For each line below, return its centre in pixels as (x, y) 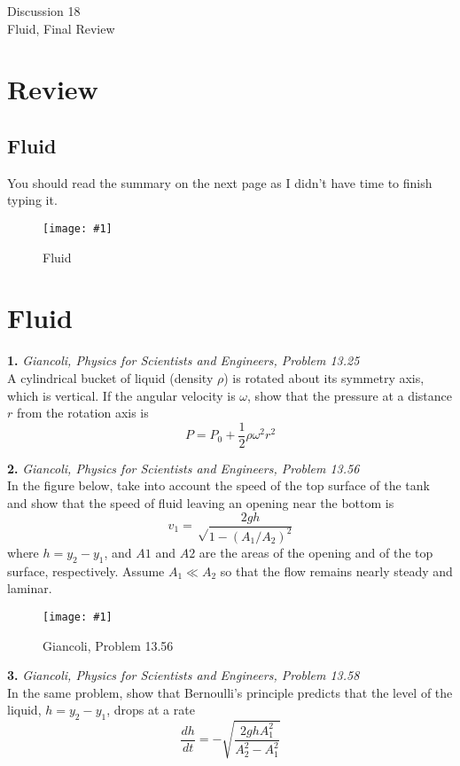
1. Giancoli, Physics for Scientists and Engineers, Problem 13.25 (183, 360)
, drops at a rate (151, 710)
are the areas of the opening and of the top (316, 552)
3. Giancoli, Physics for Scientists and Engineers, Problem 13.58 (183, 675)
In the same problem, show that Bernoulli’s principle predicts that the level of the (230, 692)
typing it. (32, 200)
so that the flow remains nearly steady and (336, 571)
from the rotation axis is (82, 413)
